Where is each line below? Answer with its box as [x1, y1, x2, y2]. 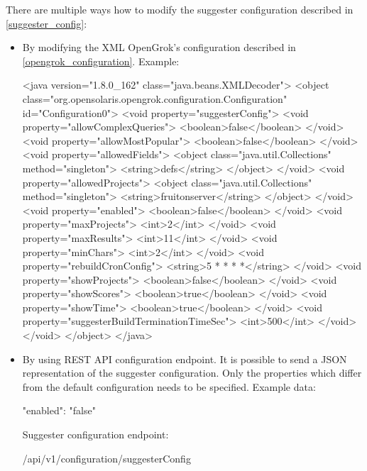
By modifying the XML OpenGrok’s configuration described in [22, 40, 296, 55]
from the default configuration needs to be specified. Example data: [22, 379, 316, 394]
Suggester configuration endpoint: [22, 427, 169, 442]
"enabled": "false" [22, 403, 96, 418]
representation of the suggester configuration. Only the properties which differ [22, 365, 362, 380]
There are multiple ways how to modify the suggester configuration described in [6, 2, 354, 16]
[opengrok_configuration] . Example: [22, 53, 180, 68]
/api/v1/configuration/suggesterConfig [22, 450, 191, 465]
